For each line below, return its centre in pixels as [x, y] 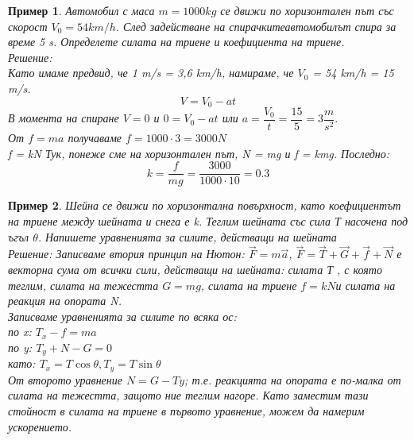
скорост [28, 26]
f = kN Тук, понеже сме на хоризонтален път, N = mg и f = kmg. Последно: [199, 153]
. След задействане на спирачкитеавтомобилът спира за [256, 26]
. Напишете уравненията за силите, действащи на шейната [187, 236]
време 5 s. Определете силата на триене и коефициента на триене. [176, 42]
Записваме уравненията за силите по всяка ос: [122, 316]
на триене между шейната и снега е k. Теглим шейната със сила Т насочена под [208, 220]
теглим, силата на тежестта [83, 285]
